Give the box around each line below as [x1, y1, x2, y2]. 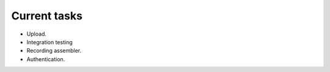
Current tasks [11, 9, 82, 22]
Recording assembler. [26, 47, 82, 54]
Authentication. [26, 55, 65, 63]
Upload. [26, 30, 47, 38]
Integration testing [26, 38, 73, 45]
